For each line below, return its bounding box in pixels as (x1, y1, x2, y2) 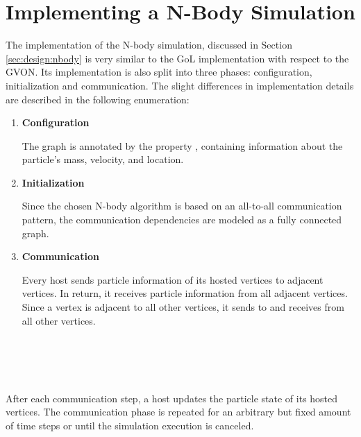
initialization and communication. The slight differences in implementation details (6, 78, 354, 92)
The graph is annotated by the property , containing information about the (22, 138, 343, 153)
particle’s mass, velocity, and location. (22, 152, 184, 166)
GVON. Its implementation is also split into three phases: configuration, (6, 65, 312, 79)
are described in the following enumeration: (6, 92, 190, 106)
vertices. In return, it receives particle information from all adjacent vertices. (22, 286, 348, 300)
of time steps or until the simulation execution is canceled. (6, 418, 254, 432)
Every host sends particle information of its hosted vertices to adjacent (22, 272, 324, 286)
